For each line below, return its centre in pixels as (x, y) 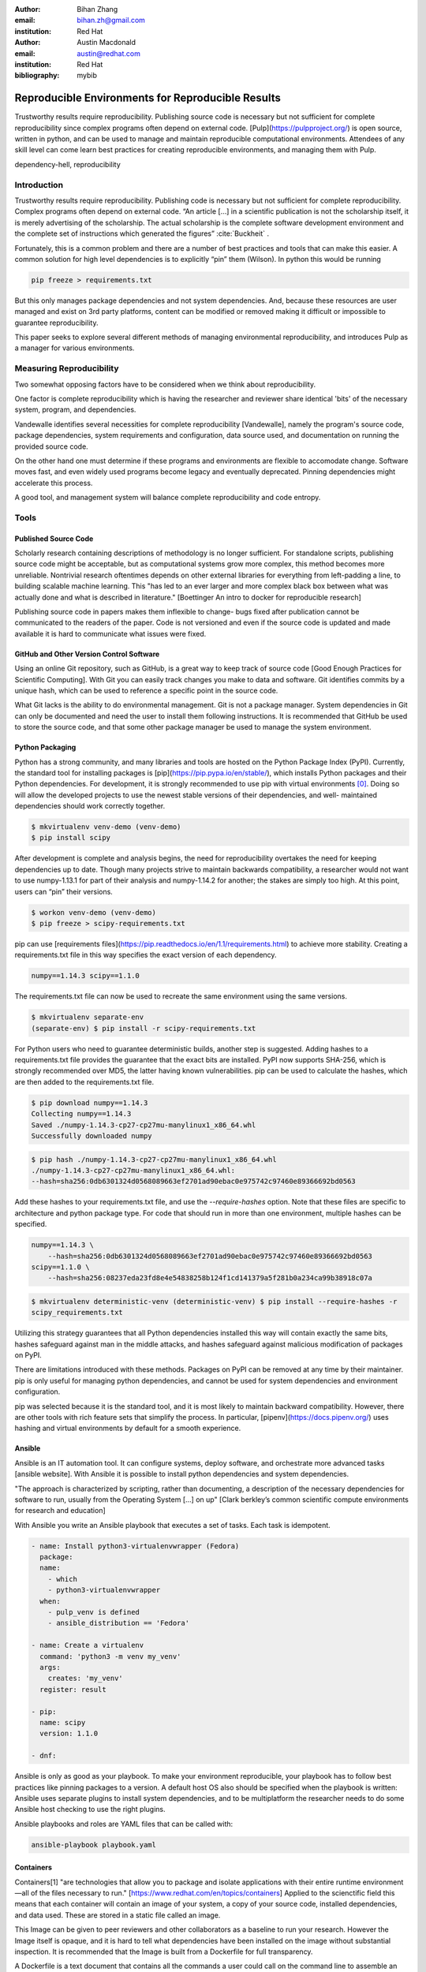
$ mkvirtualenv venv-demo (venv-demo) (106, 827)
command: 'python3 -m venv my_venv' (110, 1656)
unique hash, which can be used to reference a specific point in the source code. (146, 690)
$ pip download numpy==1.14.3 (90, 1103)
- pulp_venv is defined (93, 1612)
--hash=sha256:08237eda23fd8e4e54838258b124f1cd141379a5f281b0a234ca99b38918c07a (210, 1278)
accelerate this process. (54, 483)
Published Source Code (54, 538)
